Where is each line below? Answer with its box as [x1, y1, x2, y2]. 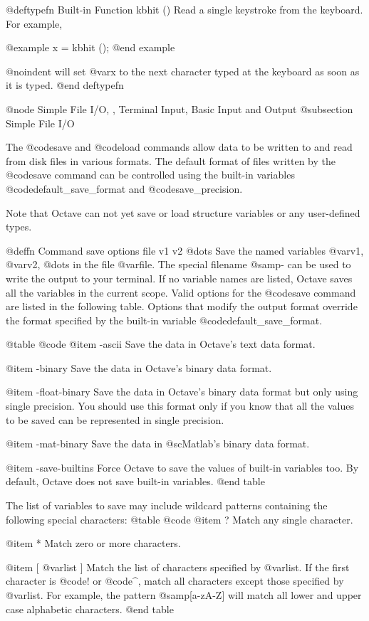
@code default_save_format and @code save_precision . [6, 181, 243, 196]
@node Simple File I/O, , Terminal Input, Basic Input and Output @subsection [6, 101, 353, 116]
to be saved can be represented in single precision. [6, 412, 224, 427]
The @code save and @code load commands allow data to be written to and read [6, 139, 353, 154]
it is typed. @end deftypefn [6, 78, 124, 92]
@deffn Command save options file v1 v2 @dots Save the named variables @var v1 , [6, 243, 364, 258]
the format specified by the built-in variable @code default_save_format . [6, 312, 323, 327]
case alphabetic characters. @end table [6, 601, 174, 616]
